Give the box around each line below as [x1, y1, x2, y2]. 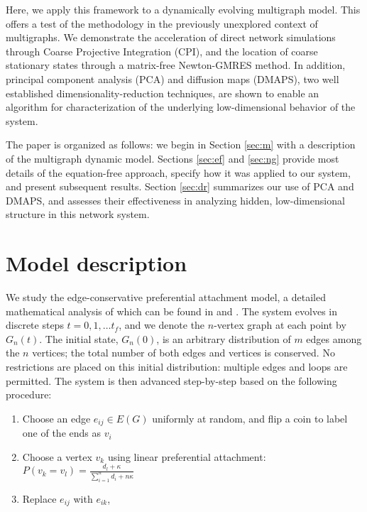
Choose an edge [22, 410, 91, 425]
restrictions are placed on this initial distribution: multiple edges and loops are [6, 359, 348, 374]
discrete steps [6, 317, 64, 332]
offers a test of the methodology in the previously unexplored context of [6, 16, 318, 31]
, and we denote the [119, 317, 205, 332]
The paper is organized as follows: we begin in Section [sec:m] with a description [6, 137, 356, 152]
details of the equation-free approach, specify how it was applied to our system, [6, 165, 351, 180]
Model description [6, 249, 187, 278]
